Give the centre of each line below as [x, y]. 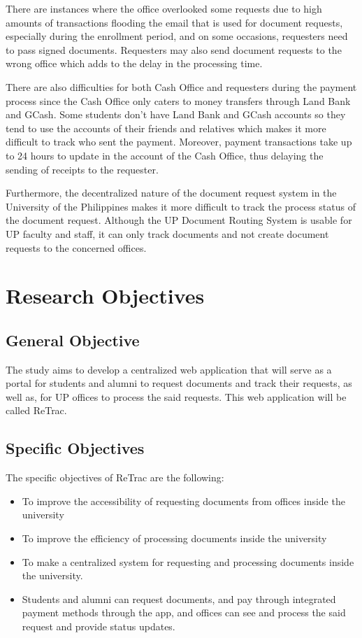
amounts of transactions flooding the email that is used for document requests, [174, 22]
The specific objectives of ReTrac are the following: [115, 477]
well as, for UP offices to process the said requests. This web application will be [176, 396]
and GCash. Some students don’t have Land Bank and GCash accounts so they [176, 114]
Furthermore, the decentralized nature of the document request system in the [171, 193]
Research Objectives [105, 296]
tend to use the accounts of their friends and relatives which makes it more [166, 128]
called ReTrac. [36, 410]
